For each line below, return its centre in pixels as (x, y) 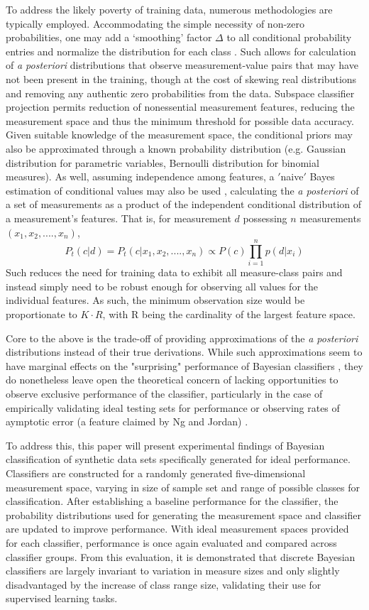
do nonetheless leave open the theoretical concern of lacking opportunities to (172, 380)
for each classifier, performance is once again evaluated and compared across (171, 542)
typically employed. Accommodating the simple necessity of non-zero (155, 23)
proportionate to (42, 314)
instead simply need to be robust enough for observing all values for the (162, 286)
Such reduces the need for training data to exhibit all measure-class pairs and (174, 272)
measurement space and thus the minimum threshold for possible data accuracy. (180, 120)
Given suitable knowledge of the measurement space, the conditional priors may (179, 135)
